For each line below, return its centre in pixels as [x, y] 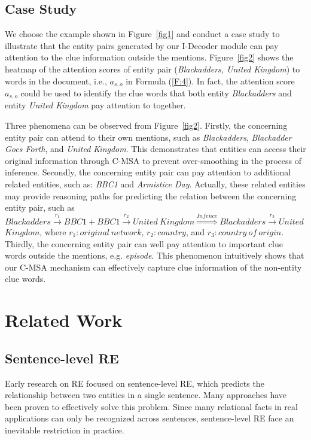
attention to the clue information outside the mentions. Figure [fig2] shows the [149, 57]
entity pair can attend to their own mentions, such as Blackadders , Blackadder [148, 137]
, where [53, 232]
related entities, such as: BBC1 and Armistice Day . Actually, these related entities [155, 184]
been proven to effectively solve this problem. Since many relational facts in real [151, 406]
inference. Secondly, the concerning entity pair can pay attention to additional [148, 172]
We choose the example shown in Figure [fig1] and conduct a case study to [142, 34]
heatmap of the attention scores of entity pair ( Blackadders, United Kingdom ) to [153, 69]
